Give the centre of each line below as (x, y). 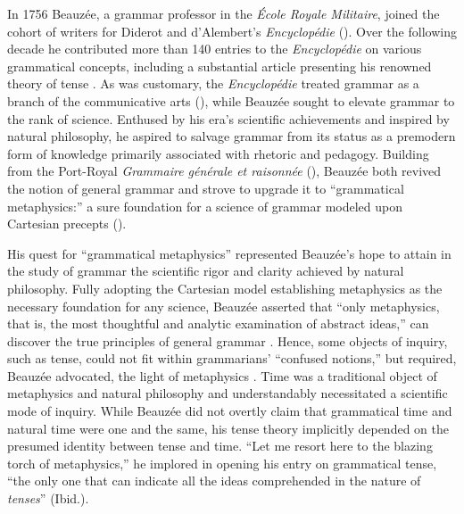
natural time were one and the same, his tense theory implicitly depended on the (228, 428)
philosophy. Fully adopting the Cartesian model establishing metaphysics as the (225, 288)
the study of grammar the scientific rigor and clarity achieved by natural (206, 271)
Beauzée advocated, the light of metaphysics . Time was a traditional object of (222, 375)
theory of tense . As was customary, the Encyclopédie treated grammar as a (213, 83)
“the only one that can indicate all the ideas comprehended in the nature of (214, 481)
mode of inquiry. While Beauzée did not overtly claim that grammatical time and (230, 411)
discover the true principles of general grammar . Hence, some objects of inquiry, (228, 340)
